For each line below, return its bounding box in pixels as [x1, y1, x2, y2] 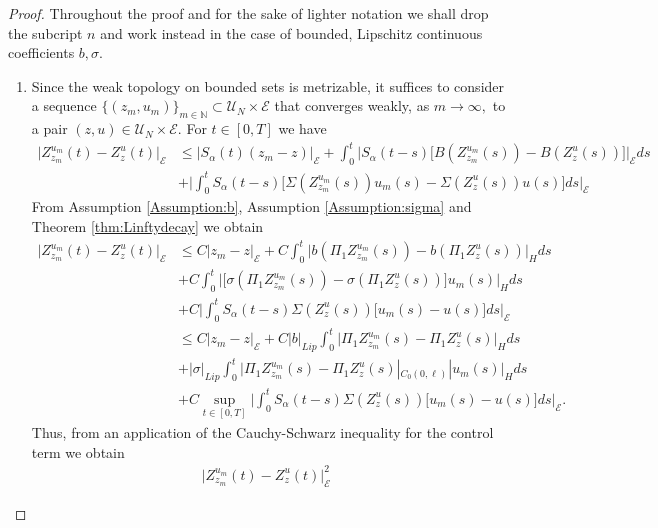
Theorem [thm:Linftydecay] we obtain [31, 216, 264, 237]
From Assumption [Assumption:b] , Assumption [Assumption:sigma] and [31, 196, 472, 217]
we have [278, 118, 327, 139]
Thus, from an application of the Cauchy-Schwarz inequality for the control [31, 422, 494, 442]
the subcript [8, 22, 83, 43]
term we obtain [31, 441, 125, 462]
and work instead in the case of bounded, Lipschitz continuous [100, 22, 483, 43]
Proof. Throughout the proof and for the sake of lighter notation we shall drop [8, 3, 489, 23]
